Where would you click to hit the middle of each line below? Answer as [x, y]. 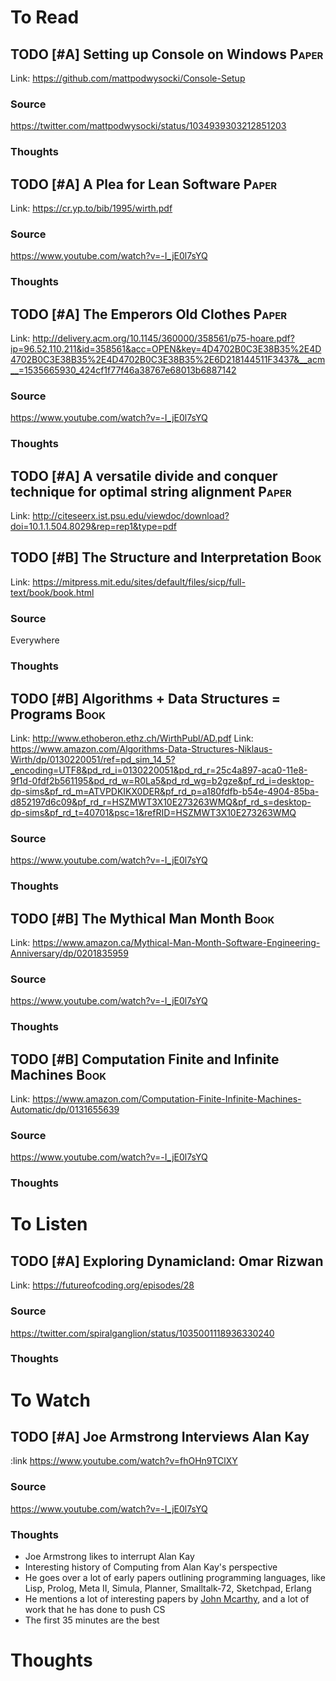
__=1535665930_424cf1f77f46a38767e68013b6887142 [123, 370]
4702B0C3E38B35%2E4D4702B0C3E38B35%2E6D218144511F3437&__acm [168, 360]
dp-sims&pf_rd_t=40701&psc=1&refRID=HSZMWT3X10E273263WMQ [153, 812]
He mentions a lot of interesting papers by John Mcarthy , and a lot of [167, 1599]
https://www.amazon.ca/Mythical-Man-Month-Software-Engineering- [176, 942]
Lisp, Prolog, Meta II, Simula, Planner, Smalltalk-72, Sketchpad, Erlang [168, 1588]
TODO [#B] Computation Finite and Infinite [145, 1059]
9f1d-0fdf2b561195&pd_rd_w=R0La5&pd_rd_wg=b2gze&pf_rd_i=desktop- [162, 780]
